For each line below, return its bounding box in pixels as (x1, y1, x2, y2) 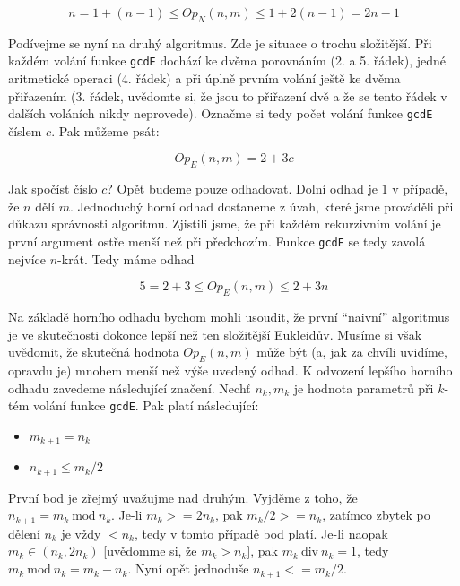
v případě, (392, 179, 448, 198)
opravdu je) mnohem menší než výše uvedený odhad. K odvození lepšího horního (8, 361, 453, 380)
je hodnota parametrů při (293, 378, 434, 397)
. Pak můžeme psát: (51, 121, 160, 140)
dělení (8, 523, 40, 542)
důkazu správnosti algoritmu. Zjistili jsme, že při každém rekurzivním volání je (8, 214, 441, 233)
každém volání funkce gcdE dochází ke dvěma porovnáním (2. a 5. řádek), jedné (8, 51, 446, 70)
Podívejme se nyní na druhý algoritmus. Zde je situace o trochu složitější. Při (8, 33, 432, 52)
